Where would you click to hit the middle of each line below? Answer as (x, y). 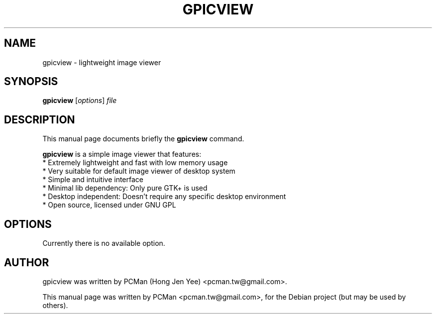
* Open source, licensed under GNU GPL (109, 205)
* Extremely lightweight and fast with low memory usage (135, 163)
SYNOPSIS (31, 82)
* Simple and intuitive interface (93, 180)
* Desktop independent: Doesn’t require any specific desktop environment (164, 197)
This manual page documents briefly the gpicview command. (143, 139)
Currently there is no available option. (104, 243)
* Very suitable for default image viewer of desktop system (139, 171)
